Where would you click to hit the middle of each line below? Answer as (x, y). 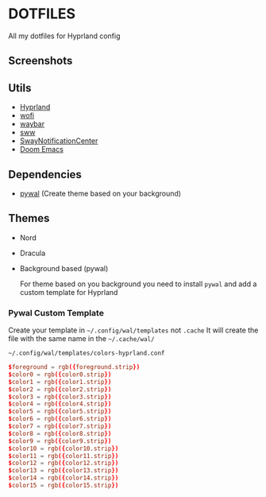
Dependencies (45, 175)
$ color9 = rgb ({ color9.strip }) (60, 441)
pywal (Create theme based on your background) (100, 193)
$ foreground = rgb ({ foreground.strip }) (74, 367)
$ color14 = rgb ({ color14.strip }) (64, 478)
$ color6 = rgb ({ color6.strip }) (60, 419)
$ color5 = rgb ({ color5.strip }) (60, 412)
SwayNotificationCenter (59, 141)
